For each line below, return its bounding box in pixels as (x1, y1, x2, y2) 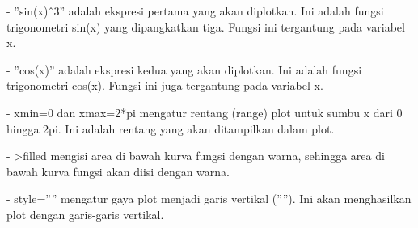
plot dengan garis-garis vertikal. (6, 205, 164, 222)
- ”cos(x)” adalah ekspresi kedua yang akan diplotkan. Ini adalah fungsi (6, 61, 362, 78)
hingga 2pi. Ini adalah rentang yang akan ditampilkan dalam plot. (6, 120, 335, 137)
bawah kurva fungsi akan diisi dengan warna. (6, 163, 230, 179)
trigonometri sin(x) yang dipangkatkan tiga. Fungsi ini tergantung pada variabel (6, 18, 405, 35)
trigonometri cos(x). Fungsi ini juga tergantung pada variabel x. (6, 77, 323, 94)
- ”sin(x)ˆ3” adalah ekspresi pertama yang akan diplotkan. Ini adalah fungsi (6, 2, 384, 19)
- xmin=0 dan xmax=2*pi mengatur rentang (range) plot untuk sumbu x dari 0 (6, 103, 403, 120)
